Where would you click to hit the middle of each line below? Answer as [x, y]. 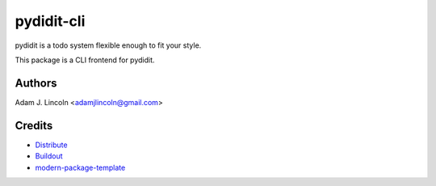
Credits [34, 125]
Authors [36, 83]
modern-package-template [80, 167]
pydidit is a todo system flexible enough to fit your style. [108, 45]
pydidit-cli [50, 21]
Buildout [49, 156]
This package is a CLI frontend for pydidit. [85, 60]
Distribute [51, 145]
